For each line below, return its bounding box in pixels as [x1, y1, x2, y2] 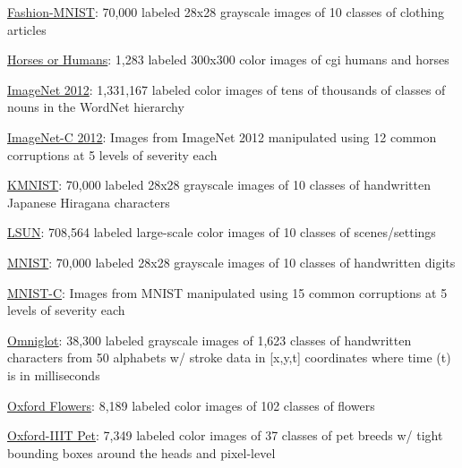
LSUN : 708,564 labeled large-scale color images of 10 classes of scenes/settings [7, 223, 436, 242]
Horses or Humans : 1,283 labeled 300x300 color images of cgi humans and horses [7, 50, 449, 69]
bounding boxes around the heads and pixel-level [7, 443, 276, 462]
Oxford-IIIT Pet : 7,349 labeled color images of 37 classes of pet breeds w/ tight [7, 426, 443, 445]
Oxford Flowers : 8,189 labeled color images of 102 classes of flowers [7, 396, 375, 414]
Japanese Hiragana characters [7, 192, 170, 211]
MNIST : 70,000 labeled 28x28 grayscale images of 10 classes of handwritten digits [7, 252, 456, 271]
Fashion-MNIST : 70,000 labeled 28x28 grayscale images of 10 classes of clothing [7, 3, 444, 21]
